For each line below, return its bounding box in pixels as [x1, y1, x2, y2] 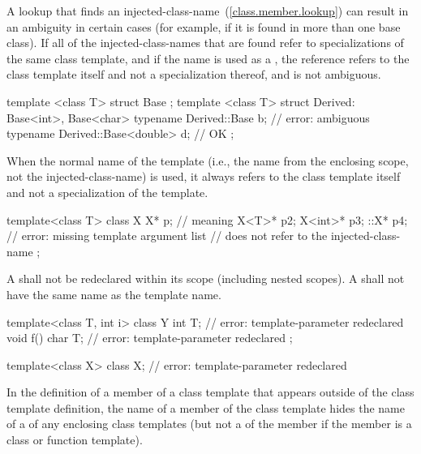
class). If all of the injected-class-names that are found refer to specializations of [6, 34, 404, 51]
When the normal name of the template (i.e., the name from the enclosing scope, [6, 152, 409, 169]
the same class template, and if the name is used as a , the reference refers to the [6, 49, 410, 66]
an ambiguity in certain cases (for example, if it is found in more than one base [6, 18, 401, 35]
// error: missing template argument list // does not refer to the [6, 227, 328, 244]
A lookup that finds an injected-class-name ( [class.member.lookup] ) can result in [6, 2, 409, 19]
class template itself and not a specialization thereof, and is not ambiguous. [6, 66, 381, 83]
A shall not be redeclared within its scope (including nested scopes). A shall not [6, 270, 405, 287]
